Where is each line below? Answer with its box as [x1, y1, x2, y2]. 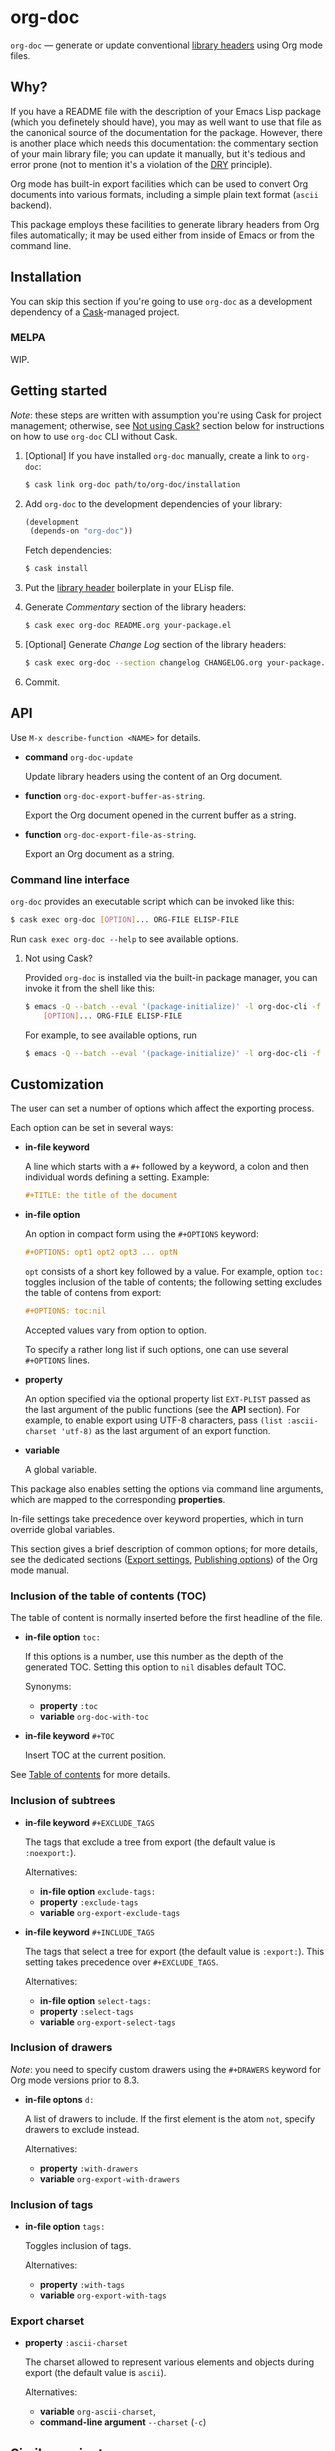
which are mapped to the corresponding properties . [10, 1493, 226, 1505]
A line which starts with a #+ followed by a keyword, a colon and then [24, 1161, 310, 1173]
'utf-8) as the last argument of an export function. [61, 1424, 271, 1436]
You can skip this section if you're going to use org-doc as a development [10, 295, 313, 307]
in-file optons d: [24, 2093, 95, 2105]
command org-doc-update [24, 751, 134, 763]
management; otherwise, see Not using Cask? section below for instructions [10, 419, 325, 431]
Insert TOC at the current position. [24, 1749, 167, 1761]
